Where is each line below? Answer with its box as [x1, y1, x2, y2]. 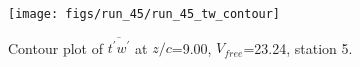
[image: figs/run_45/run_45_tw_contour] [8, 7, 281, 21]
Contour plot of [8, 37, 103, 58]
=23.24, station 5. [243, 37, 353, 58]
